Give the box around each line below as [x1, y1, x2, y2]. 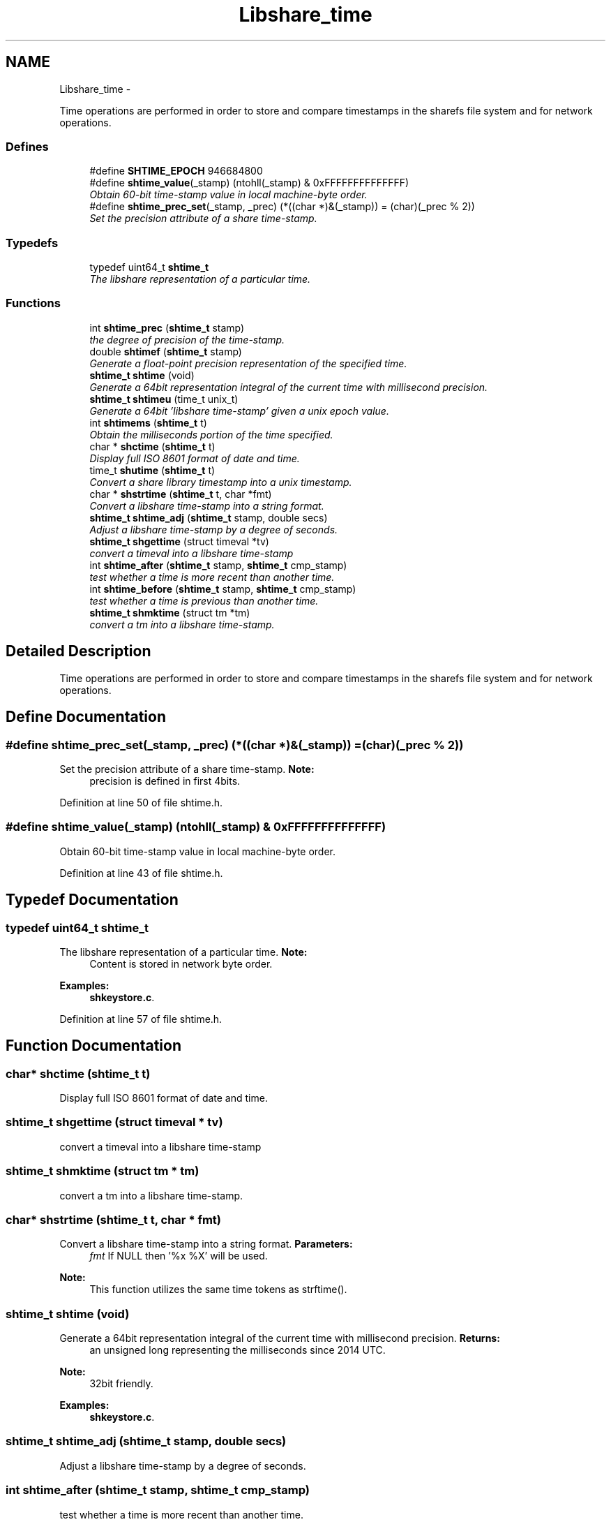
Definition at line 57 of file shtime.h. [59, 1012, 222, 1025]
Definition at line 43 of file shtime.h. [59, 866, 223, 879]
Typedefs [6, 235, 59, 250]
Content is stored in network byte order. [89, 957, 273, 970]
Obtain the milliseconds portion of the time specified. [89, 428, 333, 441]
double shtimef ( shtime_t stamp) [89, 345, 242, 357]
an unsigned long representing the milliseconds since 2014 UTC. [89, 1344, 386, 1357]
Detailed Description [6, 642, 151, 660]
